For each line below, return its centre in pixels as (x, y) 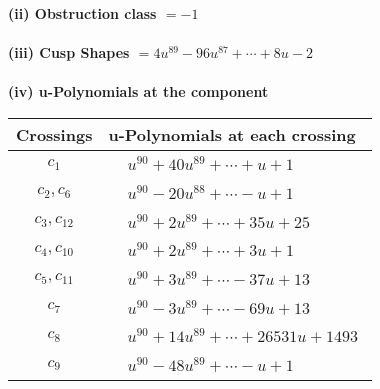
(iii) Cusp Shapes (69, 52)
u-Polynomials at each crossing (232, 134)
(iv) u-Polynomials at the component (138, 91)
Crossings (54, 134)
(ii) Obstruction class (82, 13)
